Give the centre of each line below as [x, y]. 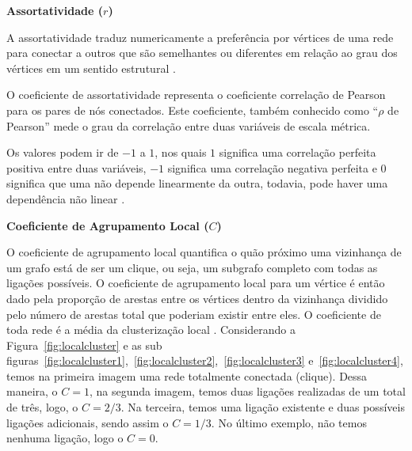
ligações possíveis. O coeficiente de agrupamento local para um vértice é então [196, 283]
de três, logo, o [42, 407]
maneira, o [32, 391]
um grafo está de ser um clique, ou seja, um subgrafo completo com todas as [192, 267]
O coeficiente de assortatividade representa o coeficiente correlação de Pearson [196, 95]
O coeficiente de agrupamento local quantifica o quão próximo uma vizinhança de [204, 252]
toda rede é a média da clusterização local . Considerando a [151, 330]
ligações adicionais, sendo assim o [88, 422]
